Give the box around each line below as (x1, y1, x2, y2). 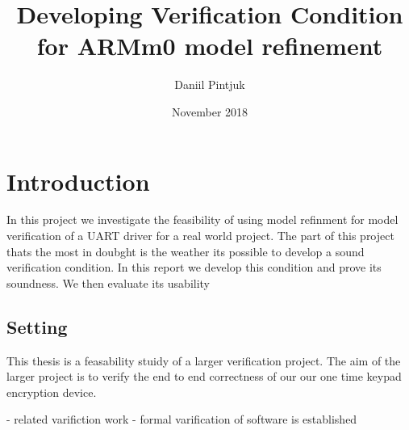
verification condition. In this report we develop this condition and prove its (6, 259, 382, 276)
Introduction (6, 164, 150, 197)
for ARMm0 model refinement (36, 29, 383, 62)
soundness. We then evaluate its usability (6, 274, 210, 291)
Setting (6, 314, 68, 339)
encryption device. (6, 383, 97, 400)
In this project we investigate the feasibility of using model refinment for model (6, 211, 399, 228)
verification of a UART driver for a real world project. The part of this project (6, 227, 394, 244)
